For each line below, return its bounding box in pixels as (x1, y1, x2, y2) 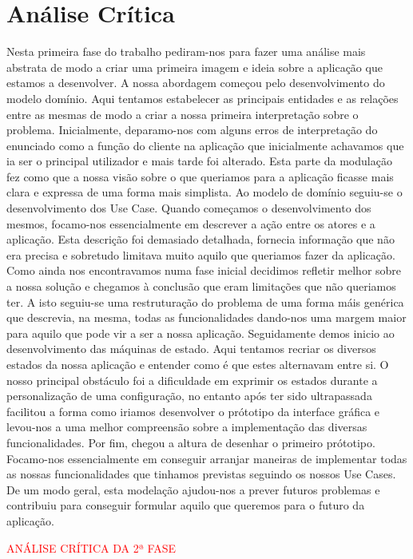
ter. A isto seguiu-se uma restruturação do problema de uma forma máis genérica (6, 293, 404, 310)
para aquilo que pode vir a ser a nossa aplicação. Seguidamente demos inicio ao (6, 324, 395, 341)
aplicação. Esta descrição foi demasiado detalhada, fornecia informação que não (6, 231, 395, 248)
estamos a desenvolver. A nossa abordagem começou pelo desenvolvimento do (6, 74, 385, 91)
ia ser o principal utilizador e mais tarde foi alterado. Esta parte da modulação (6, 153, 392, 169)
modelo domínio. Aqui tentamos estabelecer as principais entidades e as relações (6, 89, 399, 106)
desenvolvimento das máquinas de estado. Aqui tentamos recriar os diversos (6, 340, 376, 357)
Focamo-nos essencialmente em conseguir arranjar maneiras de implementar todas (6, 450, 407, 466)
